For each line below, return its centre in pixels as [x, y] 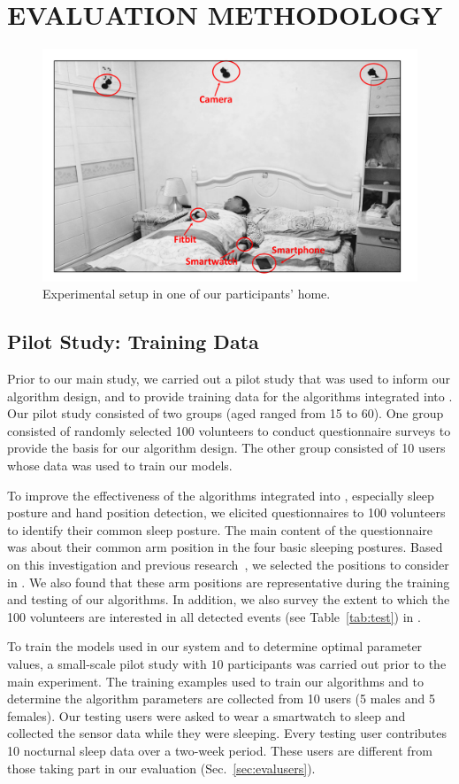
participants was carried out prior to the [337, 663]
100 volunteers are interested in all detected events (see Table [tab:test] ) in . [214, 616]
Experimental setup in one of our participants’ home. [187, 294]
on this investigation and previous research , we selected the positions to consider [228, 564]
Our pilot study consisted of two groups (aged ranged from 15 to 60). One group [226, 413]
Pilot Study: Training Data [133, 342]
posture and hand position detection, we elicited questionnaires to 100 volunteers [226, 512]
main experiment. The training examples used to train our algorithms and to [216, 681]
